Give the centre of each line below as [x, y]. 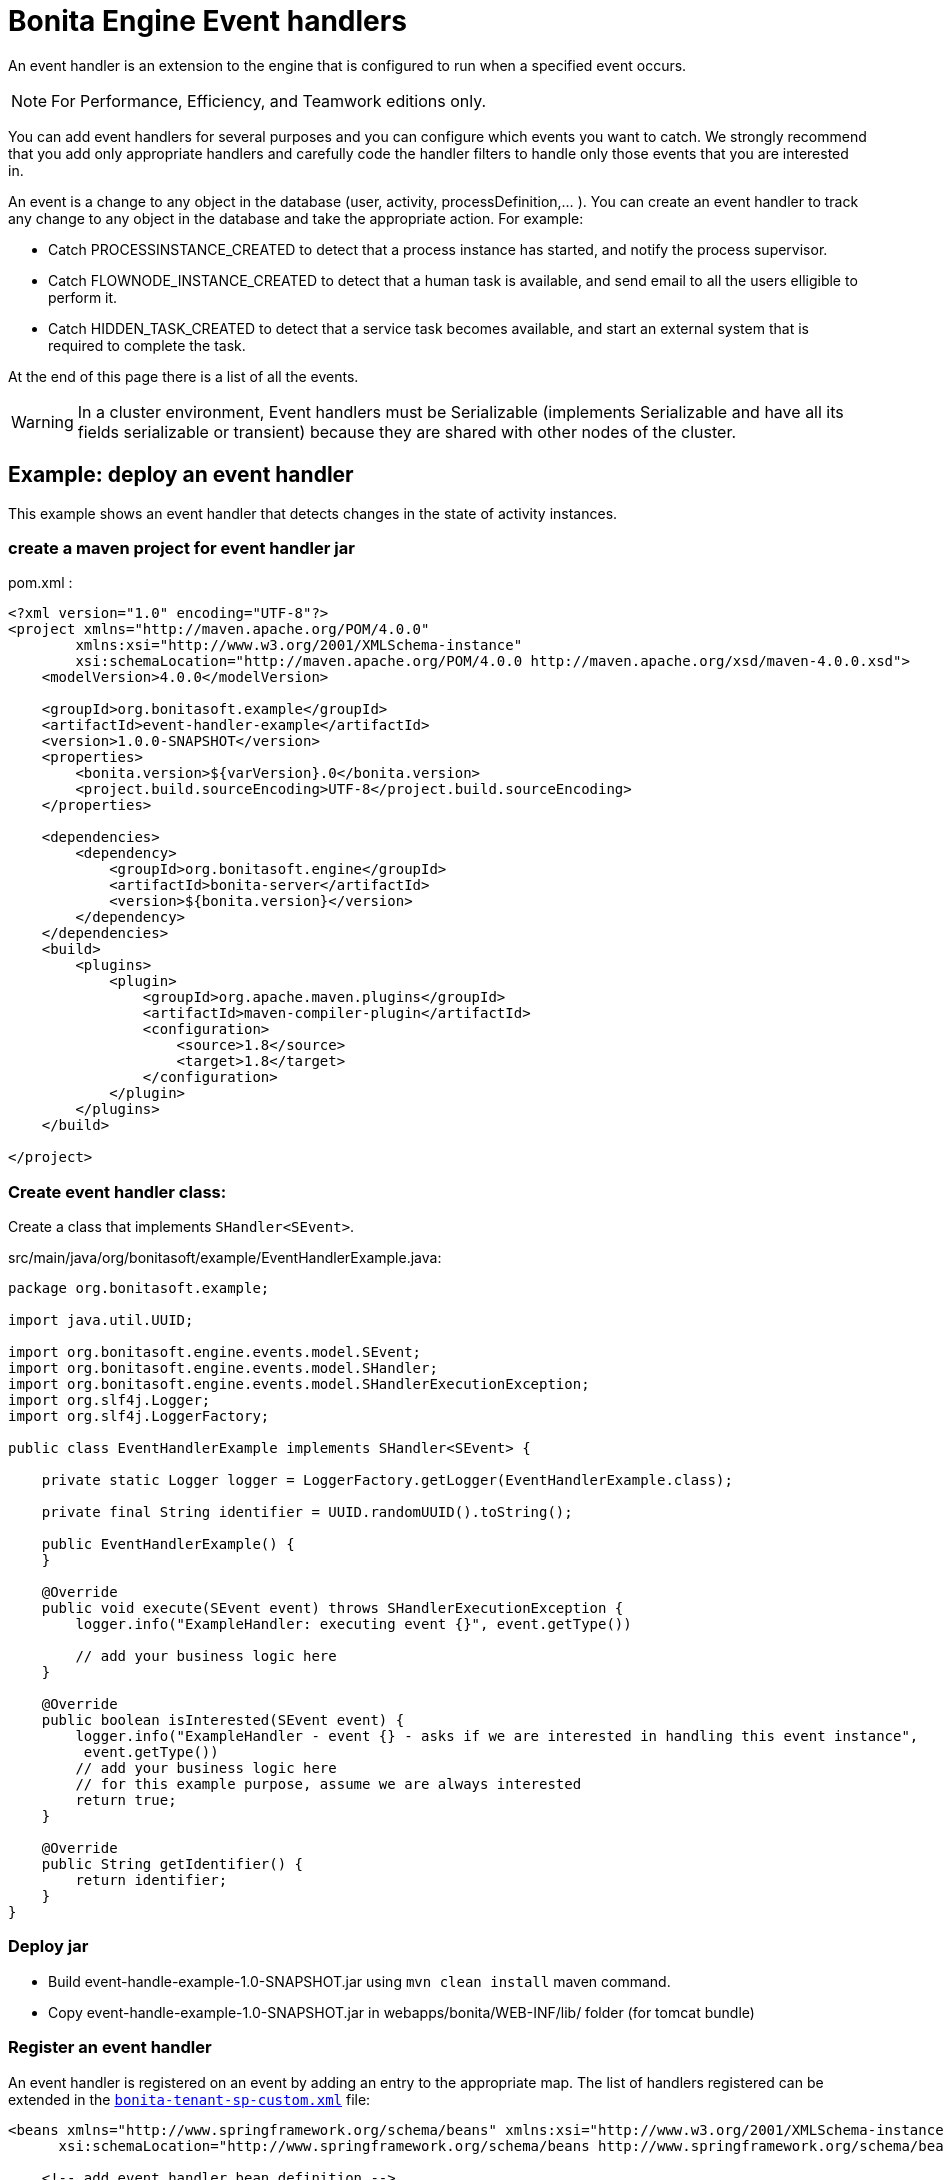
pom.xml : [40, 583]
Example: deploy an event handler [181, 475]
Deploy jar [48, 1946]
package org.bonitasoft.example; [139, 1288]
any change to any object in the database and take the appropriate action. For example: [296, 218]
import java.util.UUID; [101, 1320]
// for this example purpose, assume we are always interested [328, 1784]
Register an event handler [110, 2047]
